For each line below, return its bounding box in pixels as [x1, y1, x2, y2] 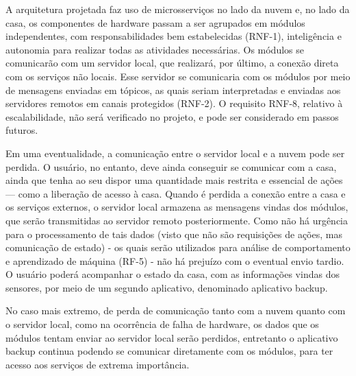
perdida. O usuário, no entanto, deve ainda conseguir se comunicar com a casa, [5, 159, 337, 174]
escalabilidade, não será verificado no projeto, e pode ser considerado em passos [5, 109, 339, 124]
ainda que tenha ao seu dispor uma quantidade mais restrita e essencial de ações [5, 173, 343, 187]
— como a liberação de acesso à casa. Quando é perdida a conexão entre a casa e [5, 186, 346, 200]
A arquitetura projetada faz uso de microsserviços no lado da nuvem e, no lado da [5, 2, 350, 16]
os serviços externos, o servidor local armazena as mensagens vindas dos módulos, [5, 200, 348, 214]
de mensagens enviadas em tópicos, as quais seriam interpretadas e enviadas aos [5, 82, 341, 97]
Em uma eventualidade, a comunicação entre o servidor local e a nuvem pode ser [5, 145, 345, 160]
